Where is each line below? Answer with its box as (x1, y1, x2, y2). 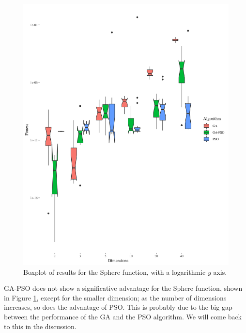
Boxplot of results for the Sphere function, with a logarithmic (23, 266, 206, 277)
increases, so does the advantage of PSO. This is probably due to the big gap (4, 302, 232, 312)
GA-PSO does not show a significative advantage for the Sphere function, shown (4, 283, 243, 293)
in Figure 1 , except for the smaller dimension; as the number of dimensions (4, 292, 227, 302)
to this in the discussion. (4, 321, 77, 331)
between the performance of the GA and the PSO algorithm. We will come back (4, 311, 242, 321)
